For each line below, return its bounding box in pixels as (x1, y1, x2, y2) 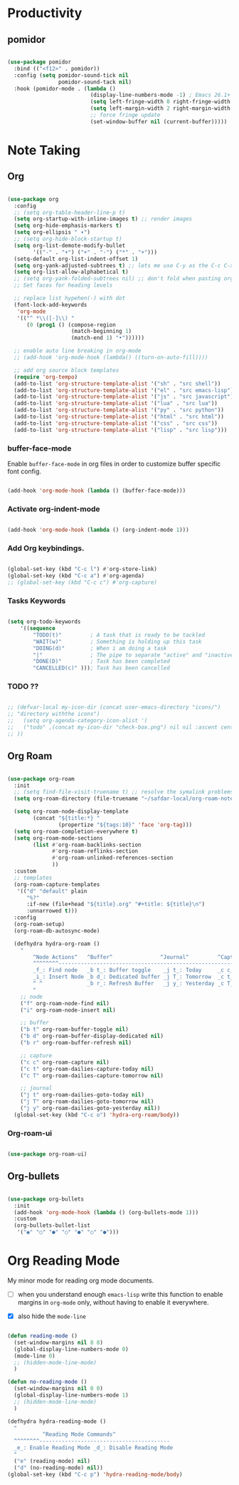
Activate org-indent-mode (7, 504, 101, 514)
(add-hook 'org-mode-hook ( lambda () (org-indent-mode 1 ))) (7, 526, 190, 534)
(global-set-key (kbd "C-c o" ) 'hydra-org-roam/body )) (14, 1111, 180, 1119)
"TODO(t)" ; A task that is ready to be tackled (33, 631, 205, 639)
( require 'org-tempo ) (14, 373, 78, 381)
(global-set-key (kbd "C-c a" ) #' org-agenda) (7, 572, 144, 580)
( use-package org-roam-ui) (7, 1151, 87, 1158)
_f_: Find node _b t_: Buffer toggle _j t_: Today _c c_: (33, 967, 237, 974)
